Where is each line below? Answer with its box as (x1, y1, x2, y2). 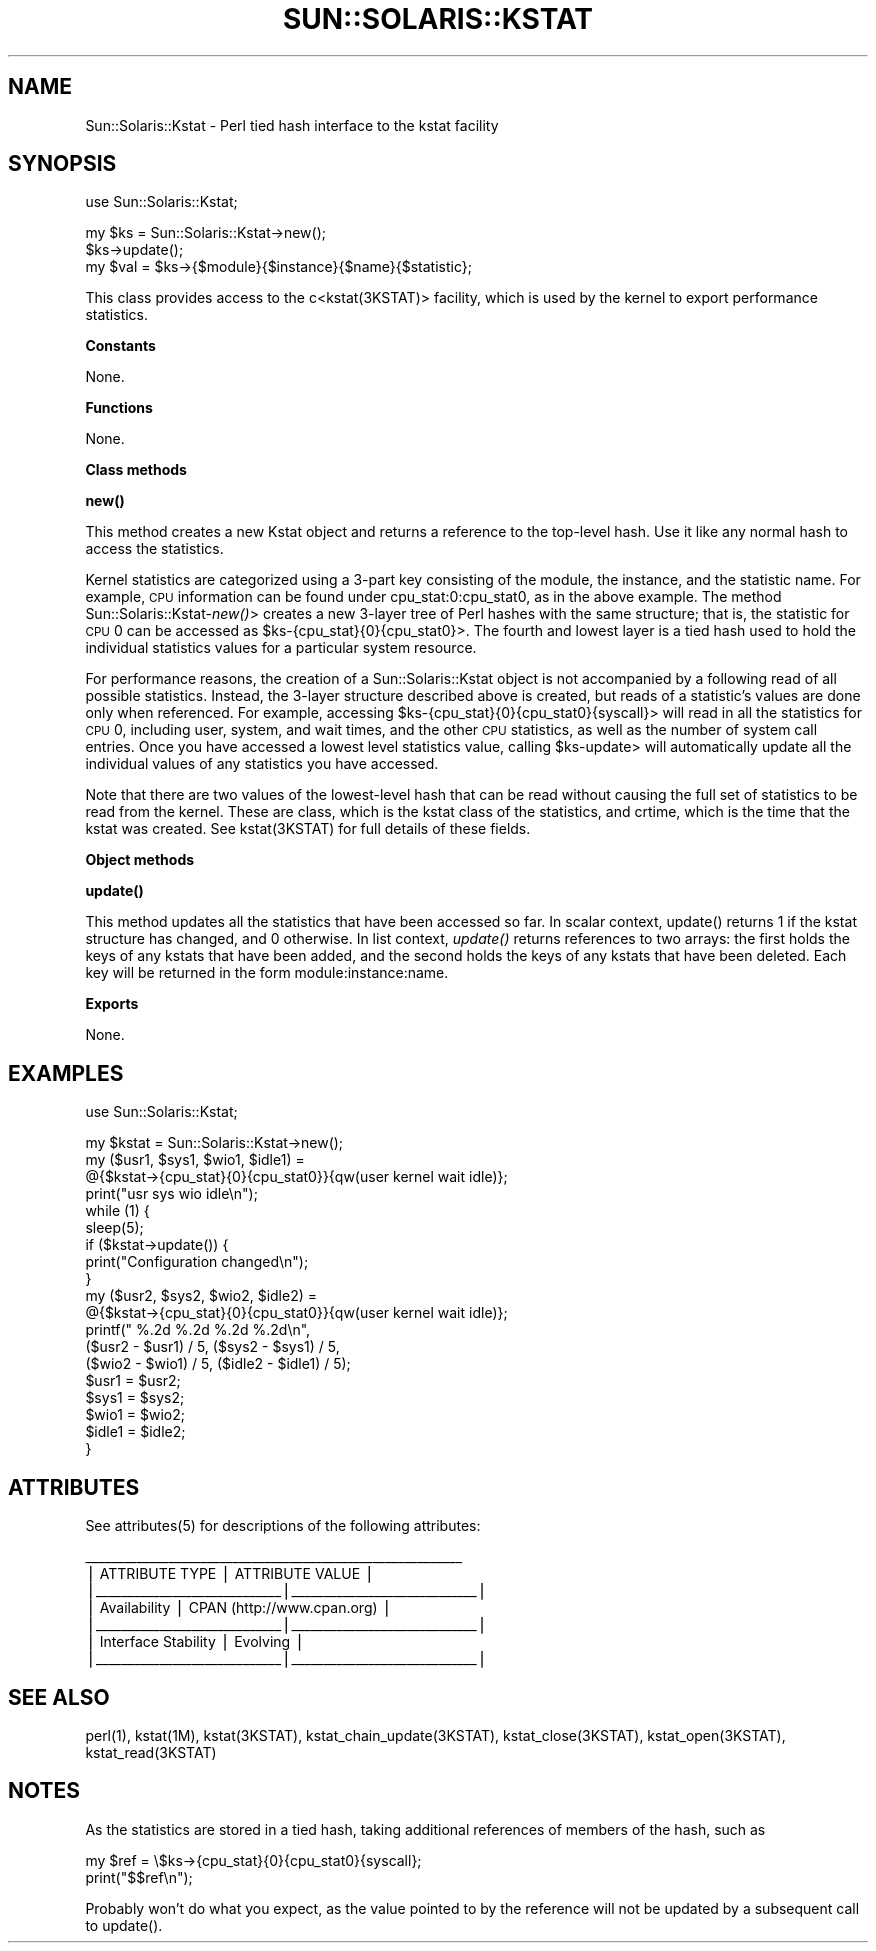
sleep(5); (85, 1219, 144, 1237)
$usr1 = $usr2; (85, 1372, 181, 1390)
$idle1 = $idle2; (85, 1423, 186, 1441)
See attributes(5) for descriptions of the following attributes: (85, 1517, 481, 1535)
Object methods (85, 851, 195, 869)
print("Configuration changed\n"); (85, 1253, 309, 1271)
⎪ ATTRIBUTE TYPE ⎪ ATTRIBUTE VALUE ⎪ (85, 1565, 375, 1583)
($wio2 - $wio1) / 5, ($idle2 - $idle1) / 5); (85, 1355, 351, 1373)
